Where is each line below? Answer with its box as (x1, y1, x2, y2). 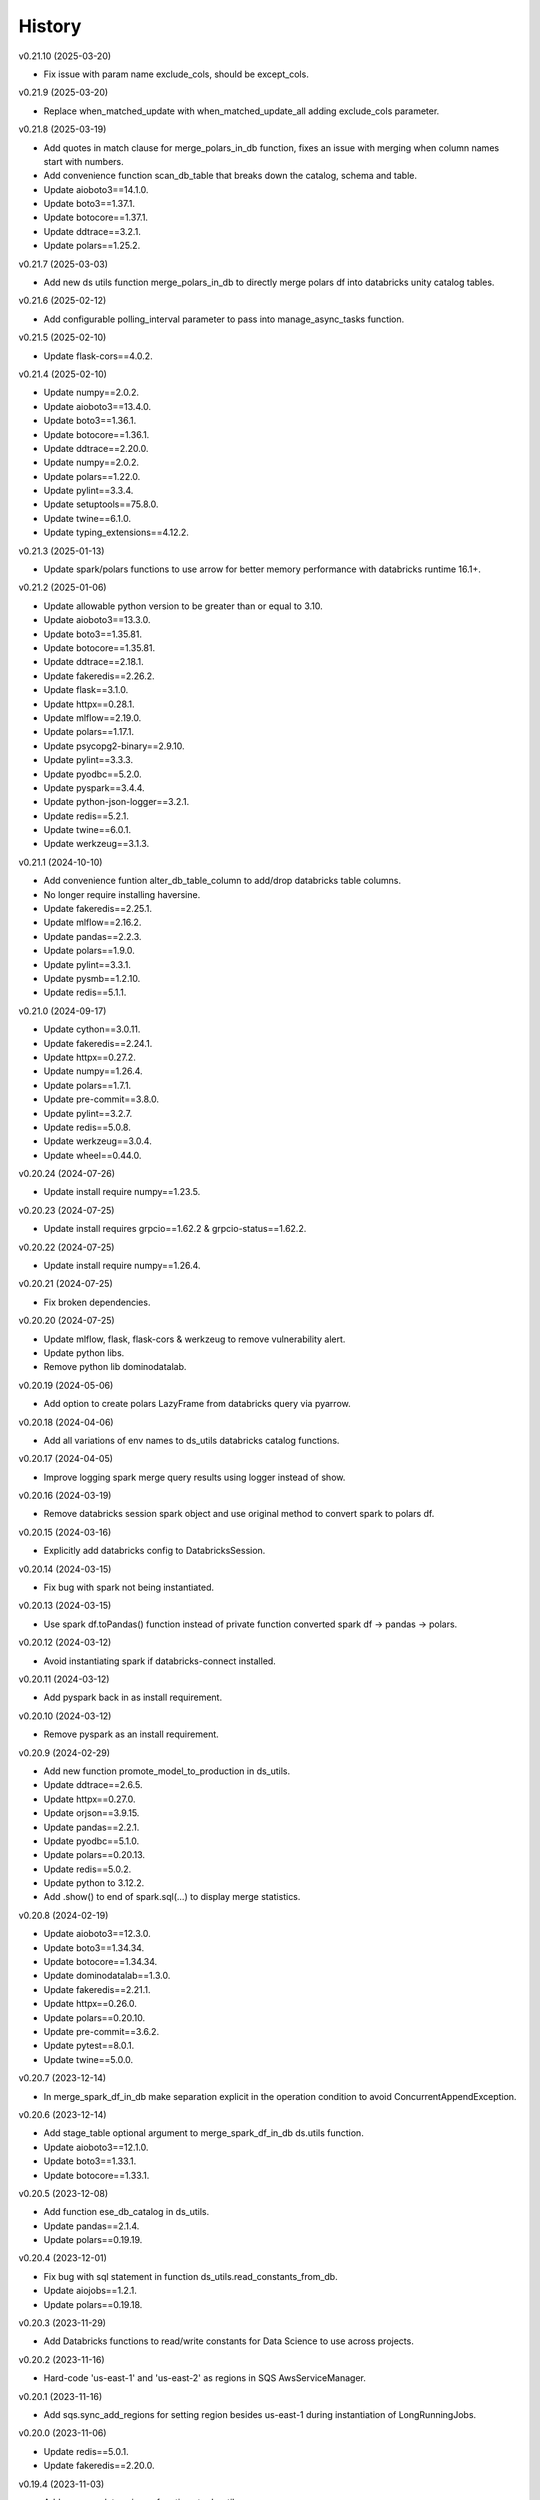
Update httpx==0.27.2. (43, 1051, 137, 1063)
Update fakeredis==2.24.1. (43, 1037, 153, 1049)
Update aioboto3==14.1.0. (43, 183, 149, 195)
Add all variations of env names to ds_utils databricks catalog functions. (43, 1434, 340, 1446)
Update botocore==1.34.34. (43, 1956, 158, 1968)
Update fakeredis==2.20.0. (43, 2460, 155, 2472)
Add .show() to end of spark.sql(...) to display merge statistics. (43, 1891, 301, 1903)
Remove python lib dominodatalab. (43, 1361, 187, 1373)
